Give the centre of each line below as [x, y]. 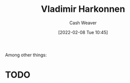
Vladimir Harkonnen [83, 9]
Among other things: [26, 55]
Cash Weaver [83, 23]
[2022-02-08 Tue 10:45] [83, 32]
